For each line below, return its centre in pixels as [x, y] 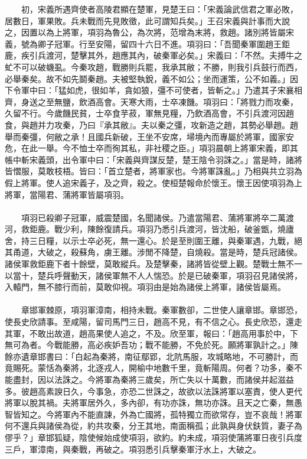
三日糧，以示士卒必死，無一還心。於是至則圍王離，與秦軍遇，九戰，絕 [166, 240]
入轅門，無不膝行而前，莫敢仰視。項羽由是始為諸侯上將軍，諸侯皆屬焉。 [145, 287]
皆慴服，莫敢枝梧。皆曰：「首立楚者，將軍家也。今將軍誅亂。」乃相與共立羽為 [153, 171]
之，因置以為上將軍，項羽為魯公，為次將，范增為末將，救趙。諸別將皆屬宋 [149, 32]
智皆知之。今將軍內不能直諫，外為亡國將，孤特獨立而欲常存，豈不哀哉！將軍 [153, 414]
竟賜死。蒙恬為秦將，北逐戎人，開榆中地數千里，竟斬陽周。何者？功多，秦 [149, 368]
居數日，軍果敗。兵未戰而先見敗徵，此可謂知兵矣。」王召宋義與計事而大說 [147, 20]
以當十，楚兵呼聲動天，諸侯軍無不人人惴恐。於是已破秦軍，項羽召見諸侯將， [153, 275]
